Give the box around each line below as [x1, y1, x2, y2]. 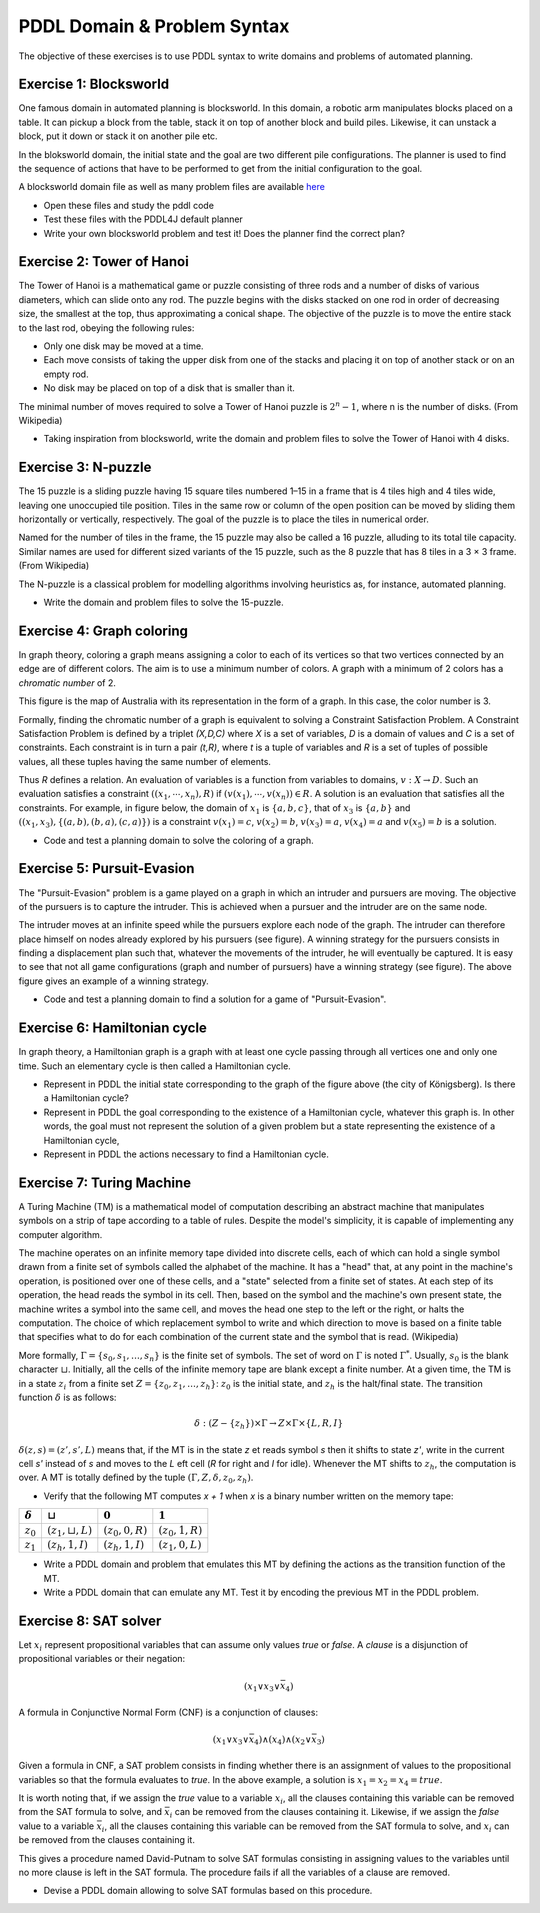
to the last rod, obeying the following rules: [18, 321, 195, 334]
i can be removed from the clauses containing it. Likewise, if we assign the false [169, 1806, 500, 1820]
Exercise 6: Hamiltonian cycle [18, 1020, 207, 1037]
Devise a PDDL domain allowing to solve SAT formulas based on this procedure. [43, 1885, 373, 1897]
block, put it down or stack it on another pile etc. [18, 130, 219, 142]
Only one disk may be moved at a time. [43, 340, 204, 352]
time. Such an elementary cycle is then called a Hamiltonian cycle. [18, 1060, 292, 1072]
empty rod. [43, 368, 89, 380]
